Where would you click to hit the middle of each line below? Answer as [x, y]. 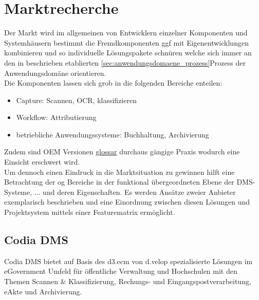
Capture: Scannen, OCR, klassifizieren [76, 100]
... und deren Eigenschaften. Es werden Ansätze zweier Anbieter [135, 192]
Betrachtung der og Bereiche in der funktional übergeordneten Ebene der [119, 182]
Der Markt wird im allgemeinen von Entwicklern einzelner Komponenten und [126, 33]
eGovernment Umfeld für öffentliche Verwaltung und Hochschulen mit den [121, 271]
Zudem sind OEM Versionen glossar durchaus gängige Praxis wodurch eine [122, 152]
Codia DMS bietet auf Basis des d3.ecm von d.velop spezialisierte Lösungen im [128, 261]
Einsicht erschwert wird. [42, 162]
